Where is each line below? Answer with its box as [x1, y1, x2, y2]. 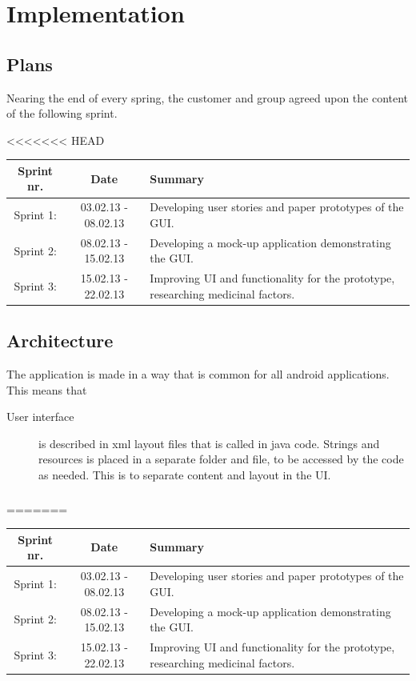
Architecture [6, 328, 114, 353]
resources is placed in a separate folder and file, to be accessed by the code [38, 451, 404, 467]
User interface [6, 408, 74, 425]
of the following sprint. [6, 105, 118, 122]
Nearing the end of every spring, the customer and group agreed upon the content [6, 89, 409, 106]
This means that [6, 381, 87, 398]
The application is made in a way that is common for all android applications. [6, 366, 390, 383]
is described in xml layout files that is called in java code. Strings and [38, 435, 380, 451]
